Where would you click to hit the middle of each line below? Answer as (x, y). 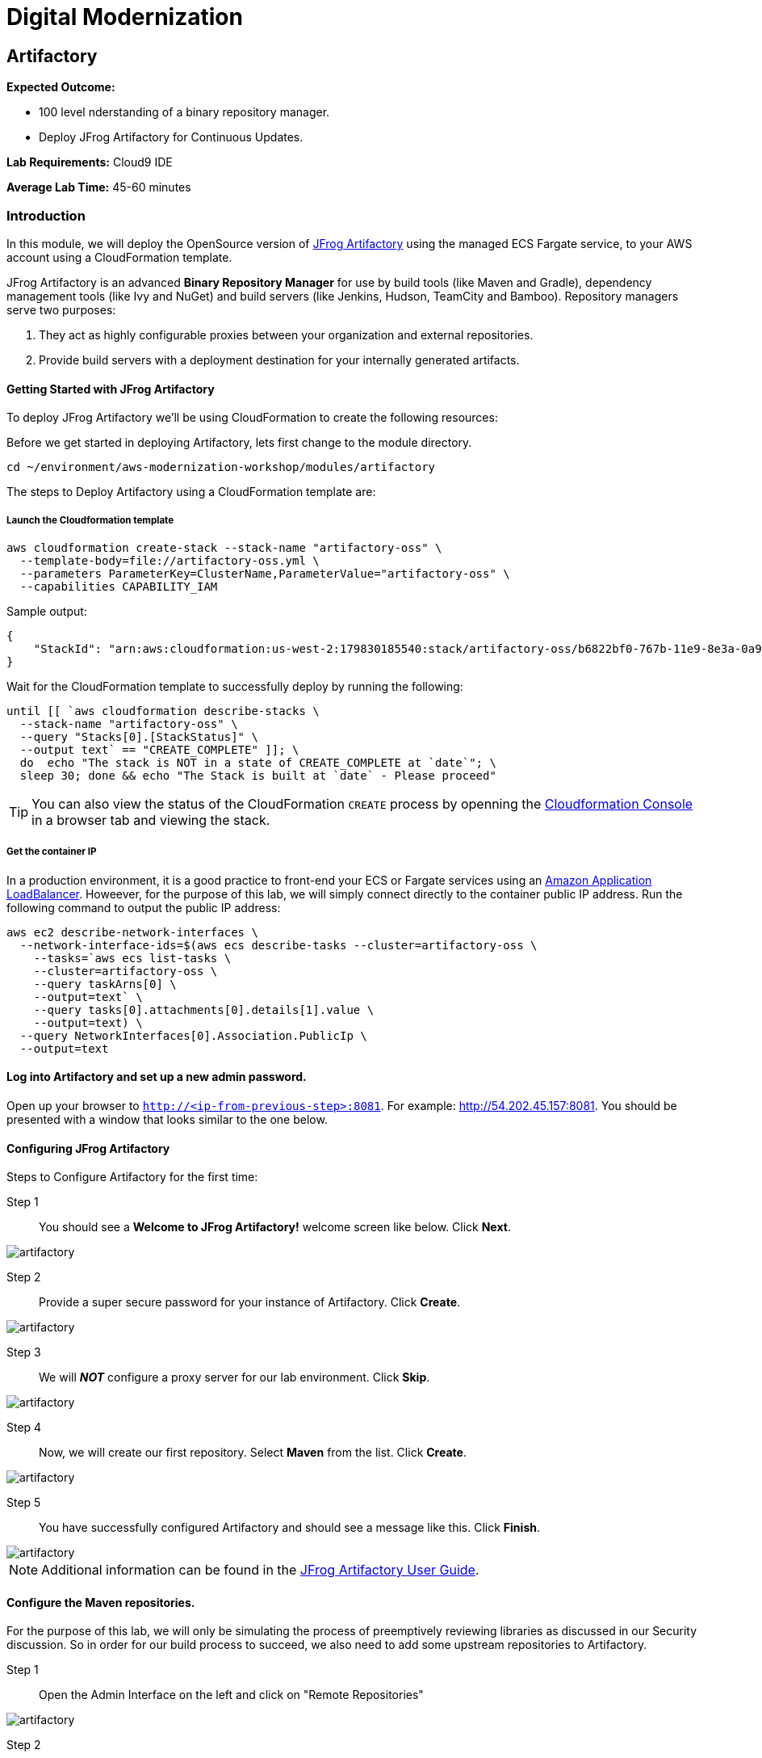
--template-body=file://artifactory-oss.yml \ (170, 560)
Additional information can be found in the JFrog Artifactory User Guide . (260, 1570)
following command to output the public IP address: (144, 907)
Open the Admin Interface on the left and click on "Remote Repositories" (231, 1695)
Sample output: (47, 611)
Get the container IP (52, 852)
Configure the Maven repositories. (101, 1602)
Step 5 (24, 1503)
